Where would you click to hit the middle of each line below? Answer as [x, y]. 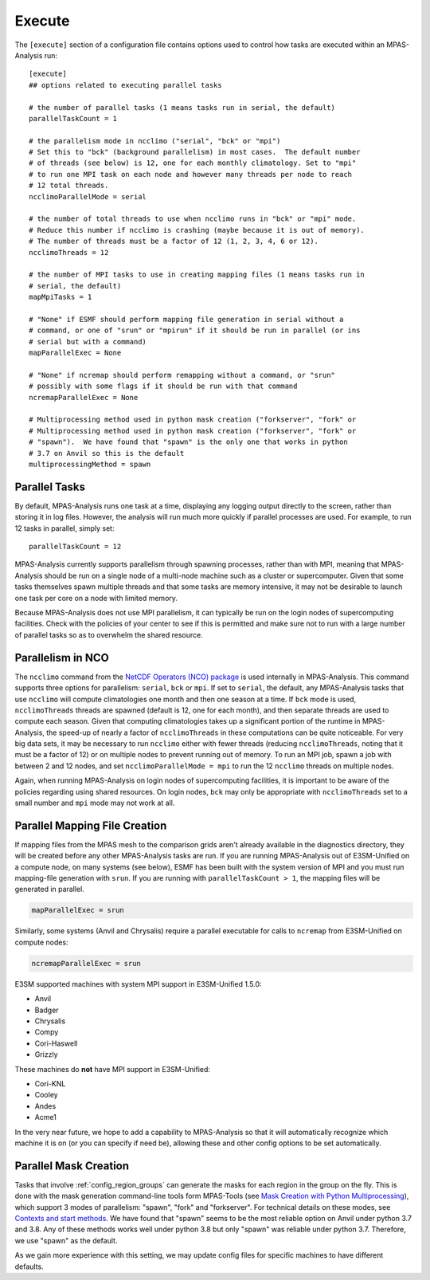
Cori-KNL [50, 1083]
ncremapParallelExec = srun [86, 963]
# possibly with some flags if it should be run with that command [163, 386]
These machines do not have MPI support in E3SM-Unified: [113, 1069]
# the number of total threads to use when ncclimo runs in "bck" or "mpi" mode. [193, 219]
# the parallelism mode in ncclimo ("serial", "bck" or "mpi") [155, 141]
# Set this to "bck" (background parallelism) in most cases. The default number [195, 152]
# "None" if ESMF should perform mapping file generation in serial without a [186, 319]
